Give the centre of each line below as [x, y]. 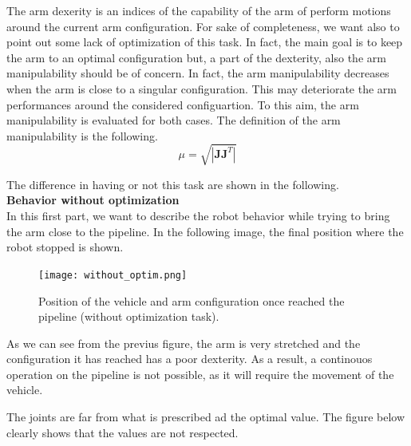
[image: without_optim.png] [113, 275]
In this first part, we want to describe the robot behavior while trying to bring [198, 216]
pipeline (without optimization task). [129, 316]
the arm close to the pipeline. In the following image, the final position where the [205, 231]
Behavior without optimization [93, 200]
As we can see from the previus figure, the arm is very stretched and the [184, 343]
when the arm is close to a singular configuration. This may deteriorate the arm [202, 88]
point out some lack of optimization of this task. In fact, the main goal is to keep [205, 42]
